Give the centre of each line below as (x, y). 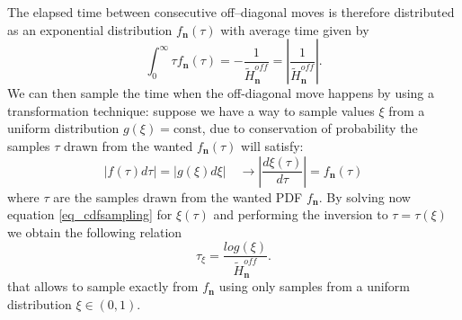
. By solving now (364, 196)
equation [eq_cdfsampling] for (90, 214)
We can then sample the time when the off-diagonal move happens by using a (221, 93)
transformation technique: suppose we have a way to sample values (191, 110)
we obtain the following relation (95, 231)
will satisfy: (272, 145)
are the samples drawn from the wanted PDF (178, 196)
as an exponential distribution (90, 29)
